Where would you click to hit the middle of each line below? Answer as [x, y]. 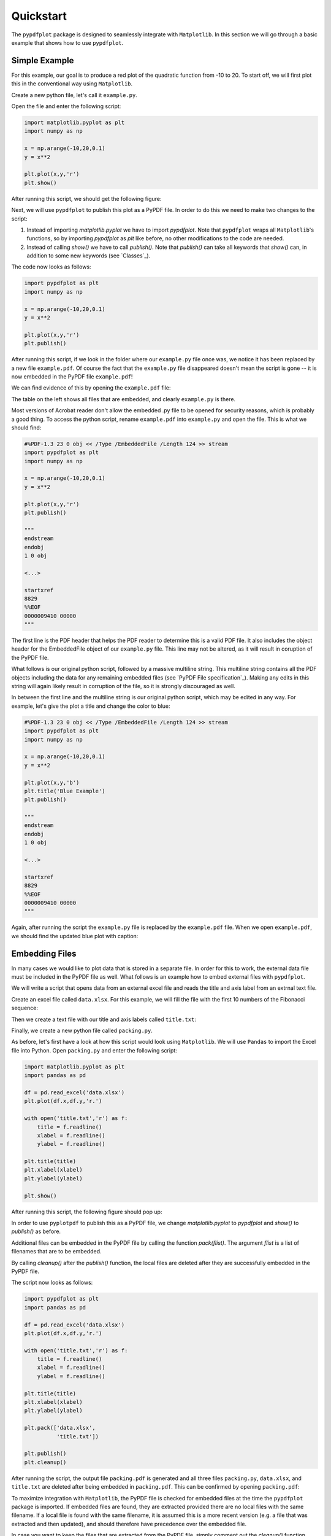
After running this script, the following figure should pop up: [87, 1212]
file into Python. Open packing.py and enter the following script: [94, 1050]
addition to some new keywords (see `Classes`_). [89, 256]
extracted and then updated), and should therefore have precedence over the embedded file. [129, 1524]
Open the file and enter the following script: [66, 106]
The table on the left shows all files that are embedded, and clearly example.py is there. [124, 399]
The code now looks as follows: [51, 267]
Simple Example [43, 61]
